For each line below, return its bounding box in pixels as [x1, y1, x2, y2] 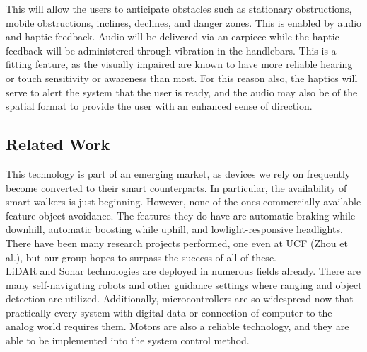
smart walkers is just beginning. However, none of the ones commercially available [6, 194, 361, 209]
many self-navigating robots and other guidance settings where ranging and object [6, 277, 362, 292]
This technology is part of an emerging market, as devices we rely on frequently [6, 166, 351, 181]
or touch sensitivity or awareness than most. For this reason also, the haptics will [6, 70, 358, 85]
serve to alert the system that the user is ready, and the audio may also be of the [6, 84, 358, 99]
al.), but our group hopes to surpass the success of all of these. [6, 249, 276, 264]
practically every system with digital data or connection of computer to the [6, 305, 332, 319]
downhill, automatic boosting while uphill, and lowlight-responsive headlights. [6, 222, 343, 237]
